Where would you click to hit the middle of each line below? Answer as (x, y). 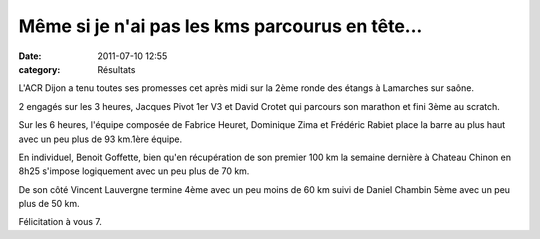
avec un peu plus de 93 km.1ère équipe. (100, 139)
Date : (30, 56)
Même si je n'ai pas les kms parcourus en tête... (220, 26)
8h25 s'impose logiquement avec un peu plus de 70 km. (134, 171)
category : (39, 69)
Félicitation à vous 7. (60, 222)
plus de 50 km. (49, 204)
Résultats (116, 69)
